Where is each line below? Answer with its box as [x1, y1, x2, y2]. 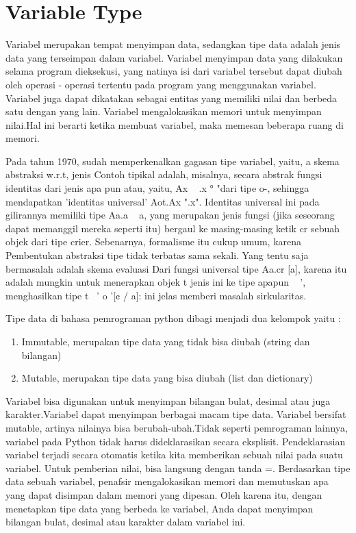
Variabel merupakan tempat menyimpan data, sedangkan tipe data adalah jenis [5, 37, 341, 51]
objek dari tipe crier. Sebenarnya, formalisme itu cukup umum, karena [5, 234, 302, 249]
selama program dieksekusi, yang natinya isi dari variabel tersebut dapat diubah [5, 64, 342, 78]
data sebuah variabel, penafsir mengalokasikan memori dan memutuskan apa [5, 474, 329, 488]
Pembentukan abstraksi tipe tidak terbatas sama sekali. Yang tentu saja [5, 248, 309, 262]
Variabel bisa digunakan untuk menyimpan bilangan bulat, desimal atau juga [5, 393, 331, 408]
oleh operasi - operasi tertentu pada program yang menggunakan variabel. [5, 77, 316, 91]
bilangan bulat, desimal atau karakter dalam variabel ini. [5, 515, 246, 529]
